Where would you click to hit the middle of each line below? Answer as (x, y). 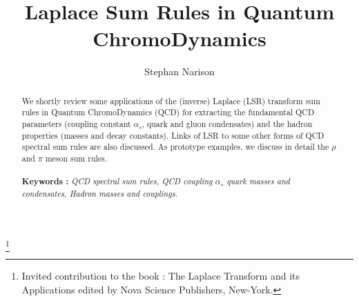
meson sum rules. (76, 158)
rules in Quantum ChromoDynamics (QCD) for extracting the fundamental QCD (168, 112)
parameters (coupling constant (76, 124)
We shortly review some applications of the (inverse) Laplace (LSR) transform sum (171, 100)
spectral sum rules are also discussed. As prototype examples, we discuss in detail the (175, 147)
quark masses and (258, 181)
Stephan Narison (179, 71)
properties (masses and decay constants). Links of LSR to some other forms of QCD (173, 135)
